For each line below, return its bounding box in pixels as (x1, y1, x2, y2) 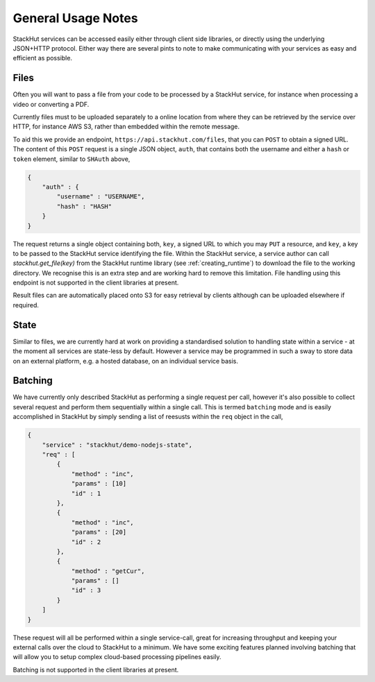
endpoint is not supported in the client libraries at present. (12, 278, 179, 287)
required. (12, 300, 40, 309)
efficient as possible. (12, 54, 73, 62)
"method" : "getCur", (71, 567, 145, 575)
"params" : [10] (71, 479, 127, 488)
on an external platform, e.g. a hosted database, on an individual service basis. (12, 357, 239, 365)
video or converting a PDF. (12, 100, 90, 108)
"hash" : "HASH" (56, 202, 112, 210)
